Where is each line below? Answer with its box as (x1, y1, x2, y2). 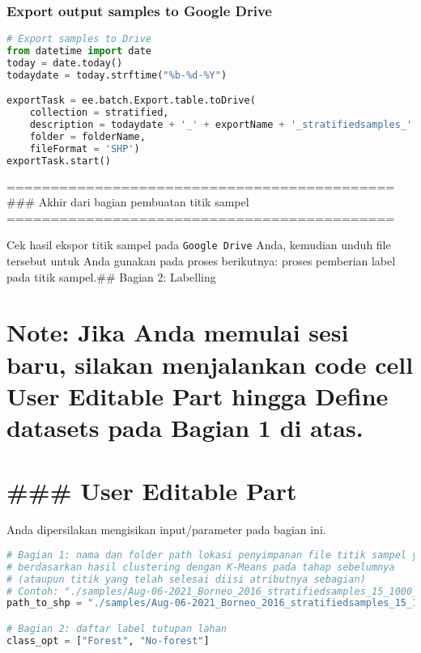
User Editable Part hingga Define (6, 379, 389, 412)
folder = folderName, (29, 131, 146, 142)
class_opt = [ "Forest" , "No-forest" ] (6, 634, 210, 647)
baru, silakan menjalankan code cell (6, 347, 414, 380)
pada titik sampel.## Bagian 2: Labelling (6, 268, 216, 285)
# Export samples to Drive (6, 33, 151, 45)
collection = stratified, (29, 107, 169, 119)
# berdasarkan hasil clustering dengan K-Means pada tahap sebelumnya (6, 561, 395, 573)
